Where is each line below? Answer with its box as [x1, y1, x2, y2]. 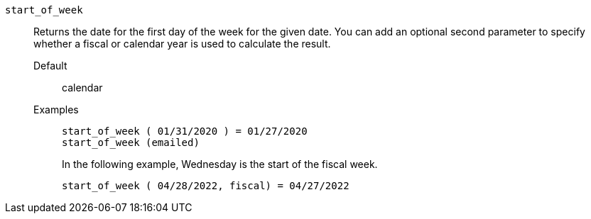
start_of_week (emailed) [62, 137, 200, 148]
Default [33, 60, 67, 72]
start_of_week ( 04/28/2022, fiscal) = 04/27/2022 [62, 180, 349, 191]
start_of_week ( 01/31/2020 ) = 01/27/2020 [62, 125, 308, 137]
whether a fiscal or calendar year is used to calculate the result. [33, 38, 331, 50]
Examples [33, 103, 79, 116]
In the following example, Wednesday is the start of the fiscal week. [62, 158, 378, 170]
